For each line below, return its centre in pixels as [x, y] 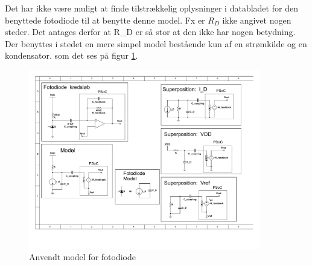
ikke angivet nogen [257, 20]
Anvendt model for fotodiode [83, 257]
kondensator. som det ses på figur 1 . [72, 55]
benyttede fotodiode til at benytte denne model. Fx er [105, 20]
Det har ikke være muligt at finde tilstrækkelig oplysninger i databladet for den [151, 8]
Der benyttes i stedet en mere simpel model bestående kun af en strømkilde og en [156, 43]
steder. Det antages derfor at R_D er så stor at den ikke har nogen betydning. [150, 32]
